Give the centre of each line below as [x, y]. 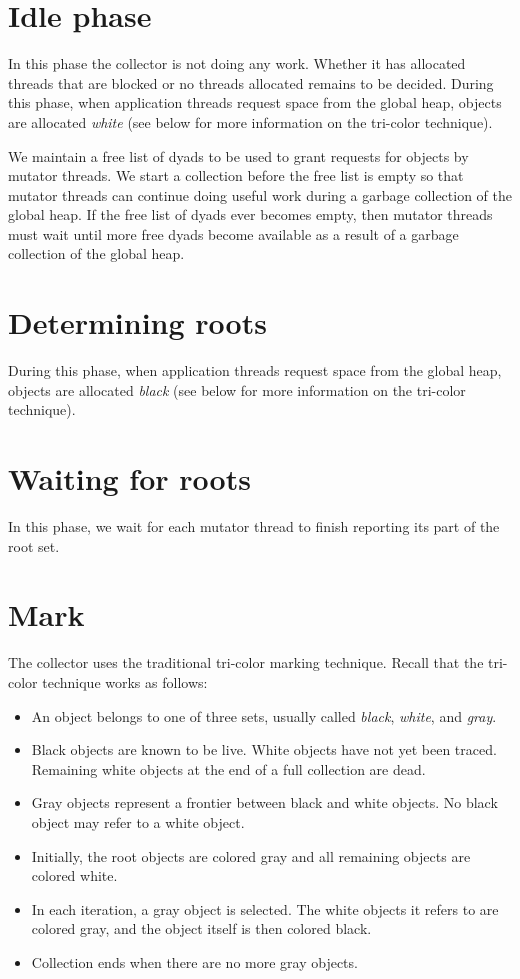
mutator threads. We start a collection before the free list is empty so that [236, 175]
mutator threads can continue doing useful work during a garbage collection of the [260, 194]
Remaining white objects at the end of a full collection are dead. [228, 768]
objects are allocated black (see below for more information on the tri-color [237, 389]
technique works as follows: [125, 682]
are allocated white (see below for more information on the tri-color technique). [250, 121]
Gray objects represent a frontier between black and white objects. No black [264, 802]
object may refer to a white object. [138, 821]
